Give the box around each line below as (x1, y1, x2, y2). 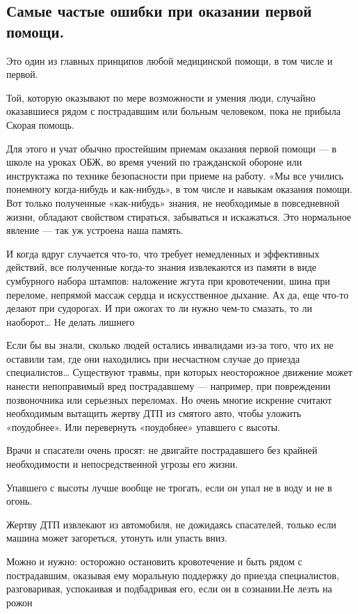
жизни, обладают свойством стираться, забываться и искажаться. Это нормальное (6, 209, 352, 223)
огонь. (6, 494, 33, 508)
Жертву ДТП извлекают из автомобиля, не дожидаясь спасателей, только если (6, 517, 336, 531)
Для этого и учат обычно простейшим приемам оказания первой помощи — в (6, 141, 336, 155)
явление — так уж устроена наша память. (6, 223, 184, 237)
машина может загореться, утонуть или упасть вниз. (6, 530, 227, 545)
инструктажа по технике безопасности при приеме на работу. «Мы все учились (6, 168, 343, 182)
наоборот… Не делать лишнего (6, 314, 135, 329)
